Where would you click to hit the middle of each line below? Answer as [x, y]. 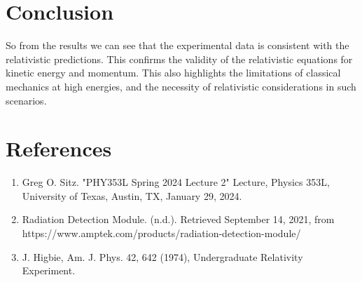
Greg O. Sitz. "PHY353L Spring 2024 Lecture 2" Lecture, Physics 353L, [176, 182]
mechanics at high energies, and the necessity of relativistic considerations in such [181, 86]
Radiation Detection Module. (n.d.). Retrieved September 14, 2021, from [178, 219]
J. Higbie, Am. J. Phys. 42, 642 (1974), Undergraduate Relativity [162, 256]
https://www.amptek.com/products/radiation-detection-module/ [161, 233]
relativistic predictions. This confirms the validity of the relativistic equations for [179, 59]
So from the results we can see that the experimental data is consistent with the [177, 45]
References [59, 148]
